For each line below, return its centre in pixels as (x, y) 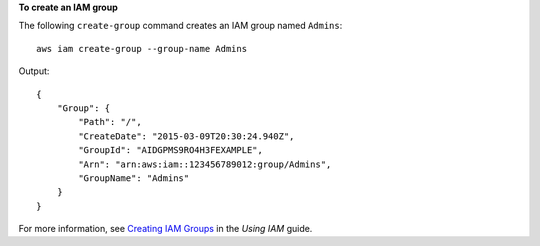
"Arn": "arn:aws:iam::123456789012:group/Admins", (205, 164)
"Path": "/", (110, 122)
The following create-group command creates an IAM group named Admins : (180, 26)
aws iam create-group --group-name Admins (142, 48)
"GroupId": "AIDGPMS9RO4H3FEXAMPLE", (171, 150)
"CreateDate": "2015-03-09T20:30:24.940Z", (186, 136)
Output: (34, 71)
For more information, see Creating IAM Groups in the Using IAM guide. (165, 229)
